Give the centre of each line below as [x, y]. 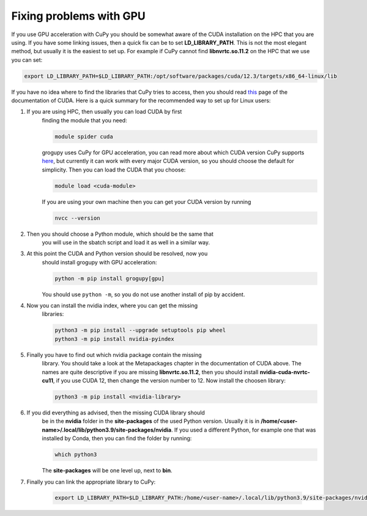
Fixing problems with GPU [79, 16]
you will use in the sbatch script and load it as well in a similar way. [126, 242]
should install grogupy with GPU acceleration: [99, 262]
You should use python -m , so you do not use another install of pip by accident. [143, 294]
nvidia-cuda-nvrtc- [285, 372]
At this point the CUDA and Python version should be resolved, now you [117, 253]
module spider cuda [84, 136]
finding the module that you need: [85, 120]
